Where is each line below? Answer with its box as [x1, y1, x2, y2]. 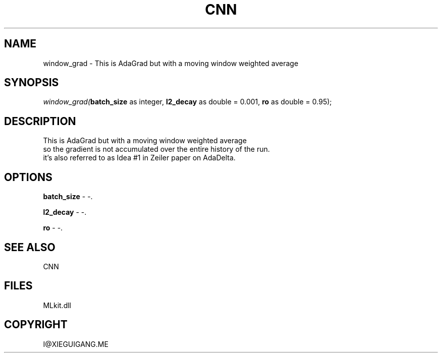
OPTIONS [4, 170, 52, 184]
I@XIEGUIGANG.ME [43, 339, 108, 348]
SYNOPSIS [4, 76, 59, 89]
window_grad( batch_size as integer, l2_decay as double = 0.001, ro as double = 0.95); [43, 97, 332, 106]
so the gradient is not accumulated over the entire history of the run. [43, 145, 270, 154]
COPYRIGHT [4, 318, 68, 331]
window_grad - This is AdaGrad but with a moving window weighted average [43, 58, 299, 68]
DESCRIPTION [4, 114, 76, 128]
